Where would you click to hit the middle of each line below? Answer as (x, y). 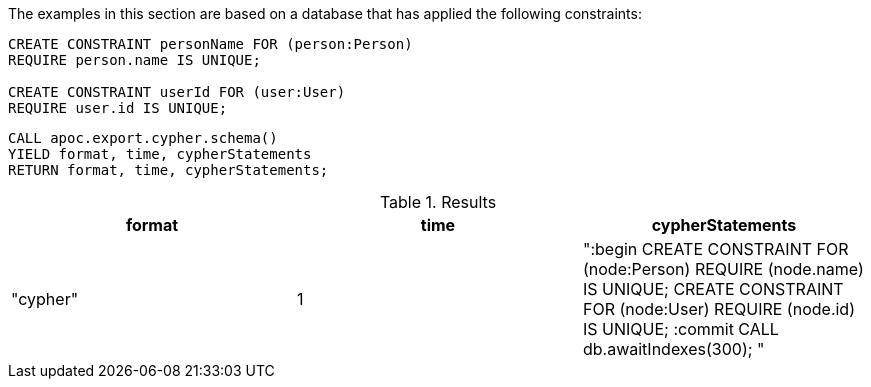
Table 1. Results (438, 202)
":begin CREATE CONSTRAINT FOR (715, 249)
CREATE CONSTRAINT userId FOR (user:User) (177, 92)
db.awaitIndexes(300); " (673, 349)
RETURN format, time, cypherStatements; (168, 170)
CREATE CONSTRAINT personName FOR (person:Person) (210, 44)
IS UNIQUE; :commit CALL (680, 329)
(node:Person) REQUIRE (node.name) (723, 269)
